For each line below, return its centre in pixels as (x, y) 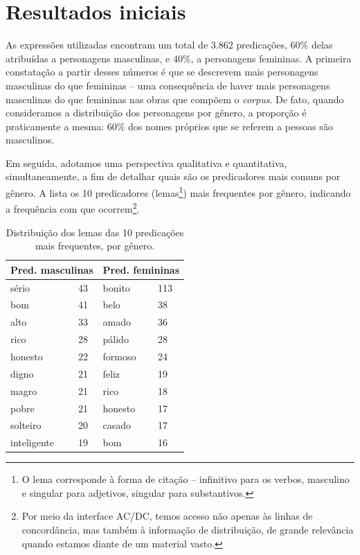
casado (117, 425)
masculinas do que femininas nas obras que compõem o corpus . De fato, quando (175, 99)
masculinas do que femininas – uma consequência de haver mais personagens (168, 85)
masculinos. (30, 140)
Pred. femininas (141, 269)
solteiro (26, 425)
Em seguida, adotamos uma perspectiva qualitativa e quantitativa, (146, 162)
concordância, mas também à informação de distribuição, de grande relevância (188, 530)
